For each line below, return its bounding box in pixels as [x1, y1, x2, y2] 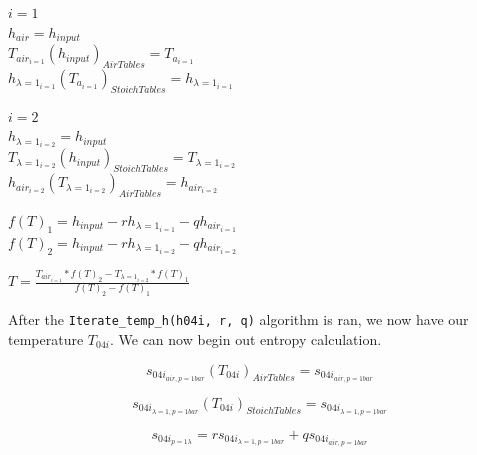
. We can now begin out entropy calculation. [109, 328, 382, 349]
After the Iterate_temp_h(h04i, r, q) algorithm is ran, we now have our [8, 309, 469, 330]
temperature [8, 328, 84, 349]
